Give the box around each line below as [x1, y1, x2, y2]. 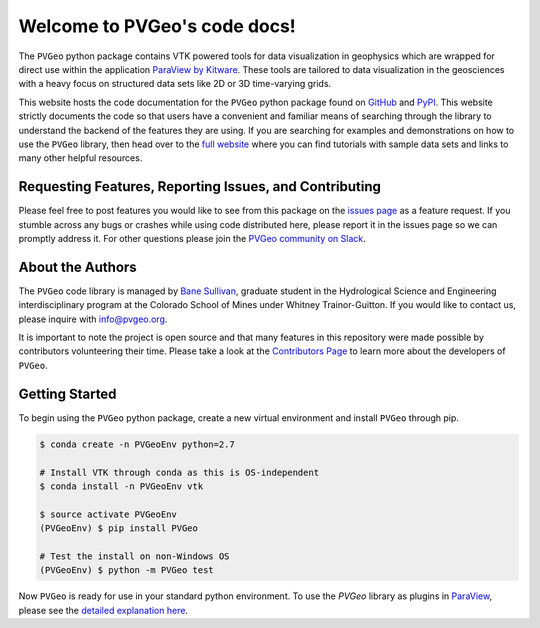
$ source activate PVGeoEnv [39, 508, 177, 520]
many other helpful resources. [18, 152, 143, 164]
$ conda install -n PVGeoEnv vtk [39, 480, 204, 492]
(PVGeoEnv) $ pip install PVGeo [39, 523, 199, 534]
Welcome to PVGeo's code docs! [18, 15, 297, 37]
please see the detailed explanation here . [18, 604, 189, 616]
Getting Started [18, 385, 117, 402]
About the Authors [18, 258, 137, 275]
